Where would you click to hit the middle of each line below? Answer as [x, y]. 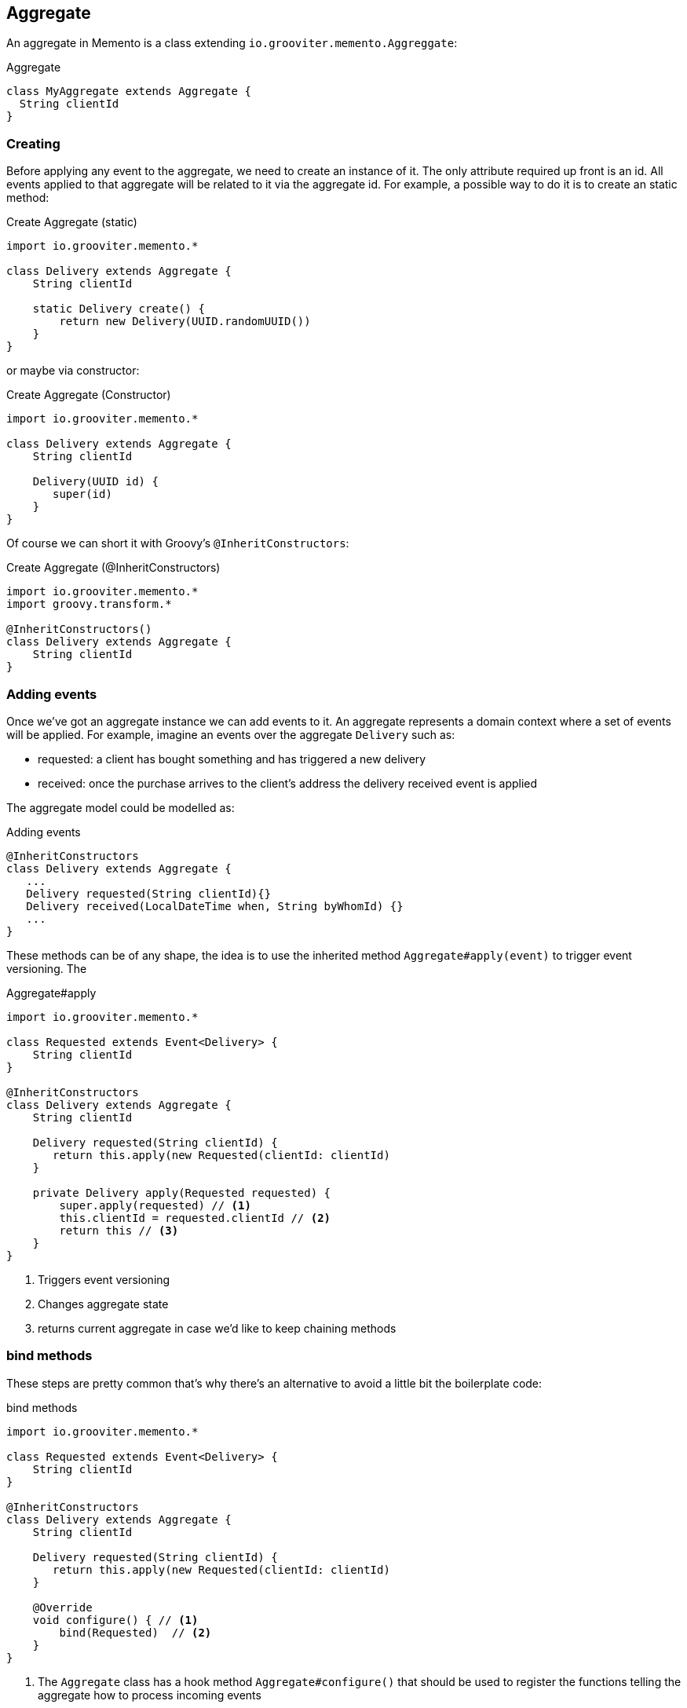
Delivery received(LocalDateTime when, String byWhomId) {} [215, 906]
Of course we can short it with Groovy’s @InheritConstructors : [178, 543]
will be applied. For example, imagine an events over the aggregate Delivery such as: [231, 734]
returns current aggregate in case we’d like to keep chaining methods [217, 1328]
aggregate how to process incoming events [150, 1695]
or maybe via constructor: [73, 371]
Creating [33, 143]
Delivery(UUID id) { [95, 482]
